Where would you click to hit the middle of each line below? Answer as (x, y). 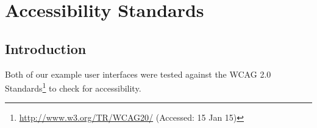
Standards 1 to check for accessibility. (73, 87)
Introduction (46, 48)
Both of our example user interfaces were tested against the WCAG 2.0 (138, 74)
